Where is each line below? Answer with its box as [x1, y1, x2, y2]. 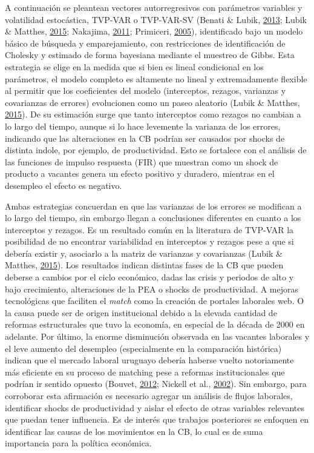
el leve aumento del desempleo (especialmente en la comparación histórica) [5, 342, 282, 354]
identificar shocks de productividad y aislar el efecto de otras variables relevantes [5, 401, 304, 414]
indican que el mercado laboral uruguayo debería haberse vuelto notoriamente [5, 354, 294, 366]
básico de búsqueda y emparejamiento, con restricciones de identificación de [5, 36, 286, 49]
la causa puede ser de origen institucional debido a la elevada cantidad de [5, 306, 277, 319]
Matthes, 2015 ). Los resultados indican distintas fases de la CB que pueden [5, 259, 284, 271]
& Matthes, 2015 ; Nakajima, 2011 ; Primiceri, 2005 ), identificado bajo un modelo [5, 25, 303, 38]
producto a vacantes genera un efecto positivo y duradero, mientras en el [5, 167, 275, 180]
